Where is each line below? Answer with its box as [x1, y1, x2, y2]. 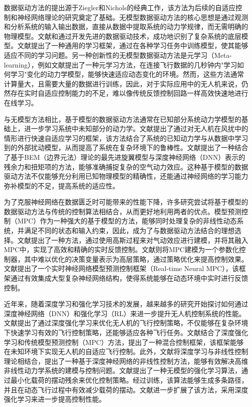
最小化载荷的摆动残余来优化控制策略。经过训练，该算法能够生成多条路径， [10, 374, 248, 385]
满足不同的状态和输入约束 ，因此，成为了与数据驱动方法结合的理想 [24, 225, 235, 236]
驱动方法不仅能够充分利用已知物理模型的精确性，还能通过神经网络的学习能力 [4, 171, 248, 181]
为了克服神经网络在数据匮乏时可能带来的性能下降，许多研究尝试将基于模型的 [4, 197, 248, 207]
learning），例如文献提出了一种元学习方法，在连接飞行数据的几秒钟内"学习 [4, 59, 237, 69]
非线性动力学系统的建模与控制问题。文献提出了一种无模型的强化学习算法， [4, 365, 241, 375]
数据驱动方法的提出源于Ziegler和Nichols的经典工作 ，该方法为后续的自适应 [4, 2, 236, 12]
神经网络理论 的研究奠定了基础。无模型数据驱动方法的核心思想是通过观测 [17, 12, 248, 22]
